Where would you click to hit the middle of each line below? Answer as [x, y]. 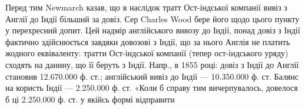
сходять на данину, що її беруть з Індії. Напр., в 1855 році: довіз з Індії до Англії [152, 64]
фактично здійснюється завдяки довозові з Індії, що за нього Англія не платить [148, 41]
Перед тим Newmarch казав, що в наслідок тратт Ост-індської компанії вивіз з [146, 7]
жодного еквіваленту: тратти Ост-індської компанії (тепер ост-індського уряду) [147, 53]
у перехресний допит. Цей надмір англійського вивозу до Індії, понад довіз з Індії [153, 30]
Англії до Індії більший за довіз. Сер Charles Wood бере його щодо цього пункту [152, 18]
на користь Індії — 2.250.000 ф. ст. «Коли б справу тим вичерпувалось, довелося [152, 88]
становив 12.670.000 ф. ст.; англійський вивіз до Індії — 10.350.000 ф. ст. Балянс [152, 76]
